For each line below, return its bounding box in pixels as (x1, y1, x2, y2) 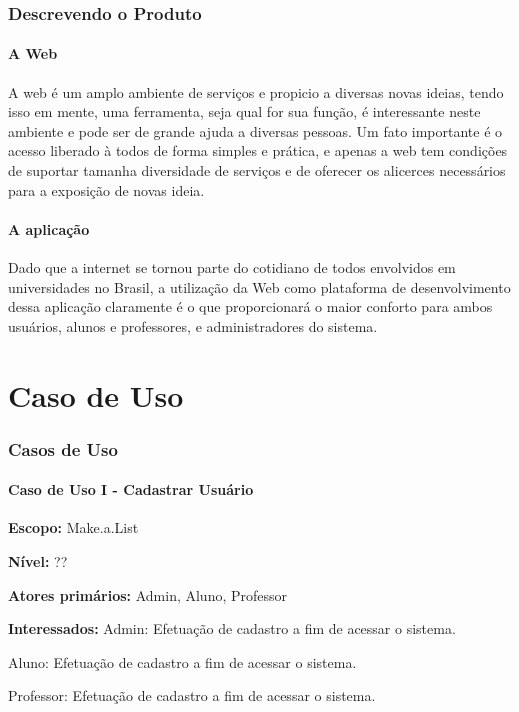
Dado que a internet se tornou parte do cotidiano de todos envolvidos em (8, 257, 456, 277)
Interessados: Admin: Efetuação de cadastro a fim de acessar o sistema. (8, 618, 456, 639)
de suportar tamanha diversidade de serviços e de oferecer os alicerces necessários (8, 160, 506, 181)
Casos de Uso (8, 436, 118, 461)
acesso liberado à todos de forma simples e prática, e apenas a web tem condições (8, 140, 508, 161)
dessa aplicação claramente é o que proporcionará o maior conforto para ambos (8, 296, 493, 317)
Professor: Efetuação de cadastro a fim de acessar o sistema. (8, 685, 376, 706)
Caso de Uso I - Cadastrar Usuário (8, 479, 254, 500)
